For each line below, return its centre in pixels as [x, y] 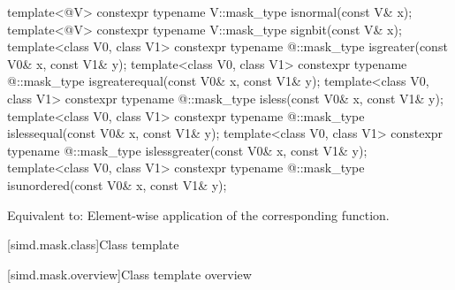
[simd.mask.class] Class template [93, 244]
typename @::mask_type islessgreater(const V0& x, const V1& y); [187, 150]
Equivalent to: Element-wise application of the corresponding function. [198, 214]
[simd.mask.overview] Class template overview [129, 274]
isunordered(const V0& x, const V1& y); [117, 184]
